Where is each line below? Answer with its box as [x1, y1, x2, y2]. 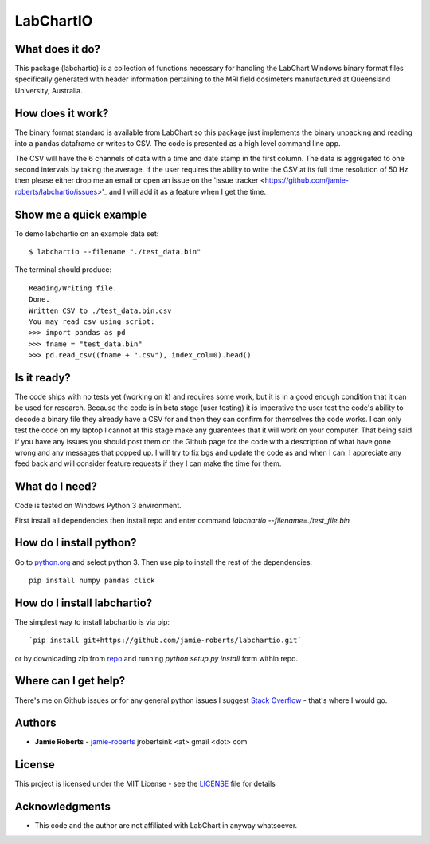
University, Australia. [14, 85, 83, 95]
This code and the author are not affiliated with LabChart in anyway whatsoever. [34, 821, 298, 830]
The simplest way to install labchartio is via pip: [14, 617, 170, 626]
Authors [14, 716, 57, 730]
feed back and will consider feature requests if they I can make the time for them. [14, 459, 282, 468]
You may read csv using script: [29, 317, 155, 326]
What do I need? [14, 479, 97, 494]
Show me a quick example [14, 207, 147, 221]
